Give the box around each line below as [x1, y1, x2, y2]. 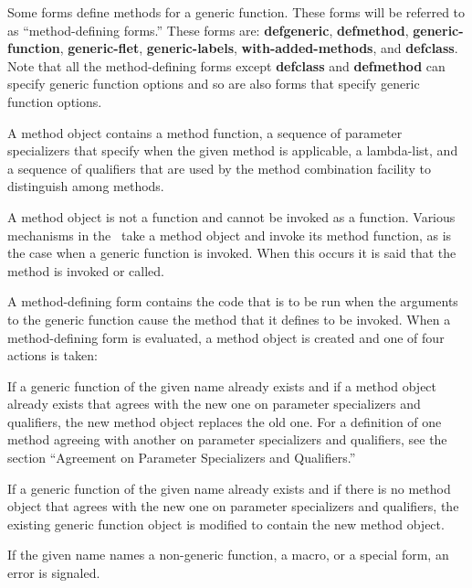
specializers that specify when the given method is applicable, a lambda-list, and [7, 141, 458, 160]
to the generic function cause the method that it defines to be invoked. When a [7, 309, 451, 328]
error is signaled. [7, 563, 100, 583]
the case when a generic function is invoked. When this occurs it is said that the [7, 243, 456, 262]
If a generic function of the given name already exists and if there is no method [7, 478, 451, 497]
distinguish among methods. [7, 176, 164, 196]
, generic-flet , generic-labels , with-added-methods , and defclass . [59, 38, 458, 58]
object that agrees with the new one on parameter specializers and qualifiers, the [7, 497, 459, 516]
